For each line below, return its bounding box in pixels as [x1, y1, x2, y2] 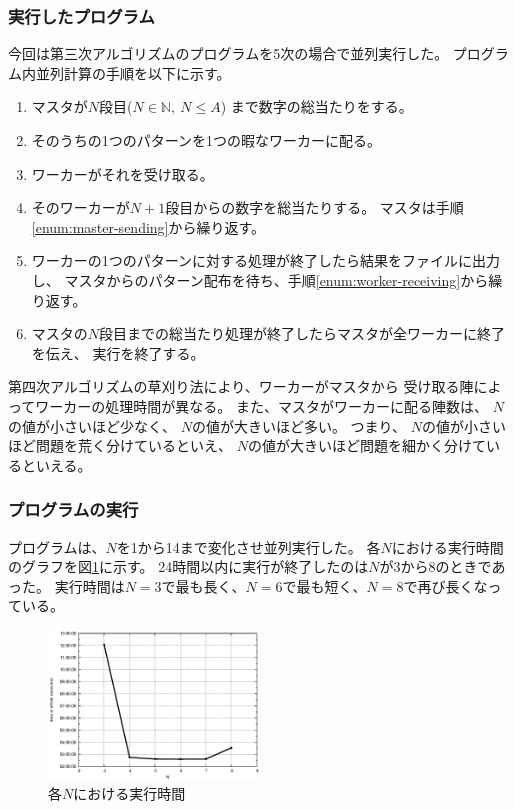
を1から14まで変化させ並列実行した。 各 [116, 536, 381, 557]
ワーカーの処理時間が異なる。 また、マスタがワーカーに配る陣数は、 [35, 395, 488, 416]
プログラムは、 [8, 536, 106, 557]
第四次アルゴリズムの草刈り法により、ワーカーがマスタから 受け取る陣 [8, 376, 474, 397]
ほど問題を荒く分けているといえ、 [8, 435, 232, 456]
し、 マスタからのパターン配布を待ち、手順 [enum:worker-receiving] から [31, 269, 489, 290]
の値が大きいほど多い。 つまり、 [191, 415, 407, 436]
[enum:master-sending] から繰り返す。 [31, 216, 266, 237]
